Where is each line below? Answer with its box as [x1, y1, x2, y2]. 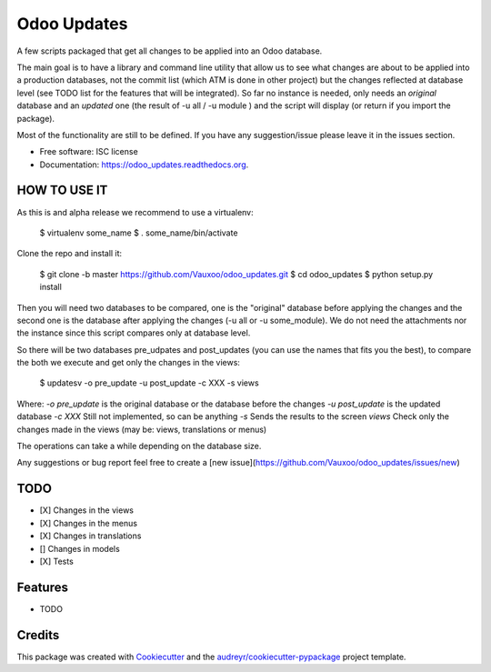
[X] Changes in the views [39, 505, 134, 516]
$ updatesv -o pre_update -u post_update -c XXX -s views [39, 377, 259, 388]
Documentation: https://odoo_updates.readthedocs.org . [39, 159, 249, 170]
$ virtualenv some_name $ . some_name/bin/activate [39, 227, 238, 238]
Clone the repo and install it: [16, 248, 123, 259]
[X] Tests [39, 556, 75, 567]
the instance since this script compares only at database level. [16, 327, 251, 338]
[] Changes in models [39, 543, 120, 554]
